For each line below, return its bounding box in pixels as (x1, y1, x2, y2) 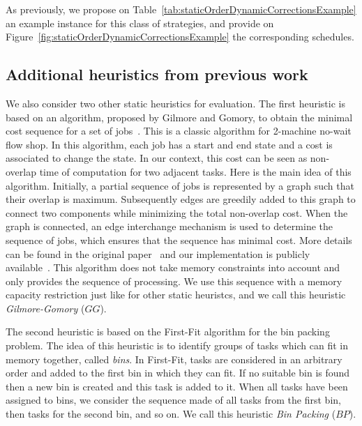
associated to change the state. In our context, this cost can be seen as (6, 151, 308, 165)
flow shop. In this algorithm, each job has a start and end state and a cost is (6, 137, 333, 151)
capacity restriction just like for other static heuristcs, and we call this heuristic (6, 287, 346, 302)
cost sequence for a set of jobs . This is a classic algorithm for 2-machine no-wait (6, 123, 352, 138)
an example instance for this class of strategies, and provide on (6, 15, 274, 30)
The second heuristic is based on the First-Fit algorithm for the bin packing (6, 324, 330, 339)
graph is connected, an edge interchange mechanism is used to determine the (6, 219, 333, 234)
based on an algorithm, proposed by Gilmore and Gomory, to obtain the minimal (6, 109, 353, 124)
